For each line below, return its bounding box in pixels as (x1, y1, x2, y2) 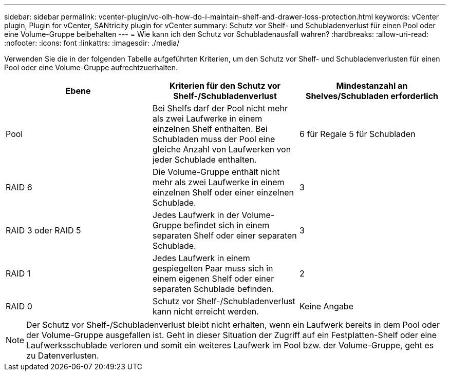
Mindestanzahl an (336, 81, 408, 91)
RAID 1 (6, 268, 31, 279)
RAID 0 (6, 301, 32, 311)
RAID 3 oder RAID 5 (6, 225, 81, 235)
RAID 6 (6, 182, 32, 192)
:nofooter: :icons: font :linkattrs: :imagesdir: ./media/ (4, 38, 180, 47)
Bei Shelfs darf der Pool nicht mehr (152, 103, 288, 113)
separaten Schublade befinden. (152, 284, 274, 294)
